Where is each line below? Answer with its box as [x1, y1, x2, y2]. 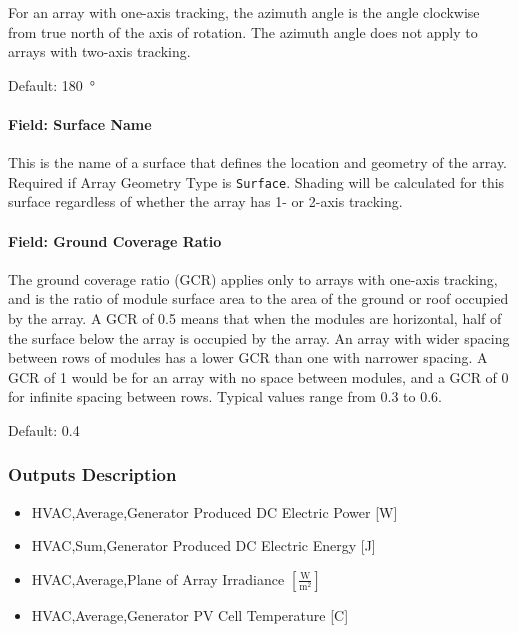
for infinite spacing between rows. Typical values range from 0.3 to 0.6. [8, 386, 442, 407]
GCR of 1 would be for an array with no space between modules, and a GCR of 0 [8, 366, 509, 387]
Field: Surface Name [8, 113, 152, 134]
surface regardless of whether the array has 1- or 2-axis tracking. [8, 191, 403, 212]
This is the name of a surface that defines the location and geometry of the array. [8, 152, 507, 173]
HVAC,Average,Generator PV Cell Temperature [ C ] [31, 604, 349, 625]
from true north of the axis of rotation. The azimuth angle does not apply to [8, 21, 478, 42]
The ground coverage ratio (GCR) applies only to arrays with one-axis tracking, [8, 268, 498, 289]
